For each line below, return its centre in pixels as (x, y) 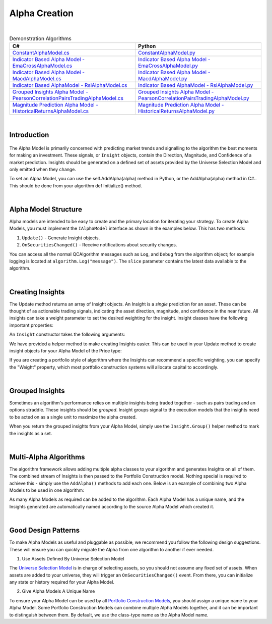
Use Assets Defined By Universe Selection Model (73, 558)
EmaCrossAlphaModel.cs (42, 66)
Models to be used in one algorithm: (47, 490)
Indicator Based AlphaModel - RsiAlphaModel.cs (70, 85)
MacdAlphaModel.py (162, 79)
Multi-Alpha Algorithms (47, 457)
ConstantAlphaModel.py (167, 53)
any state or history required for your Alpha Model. (62, 582)
